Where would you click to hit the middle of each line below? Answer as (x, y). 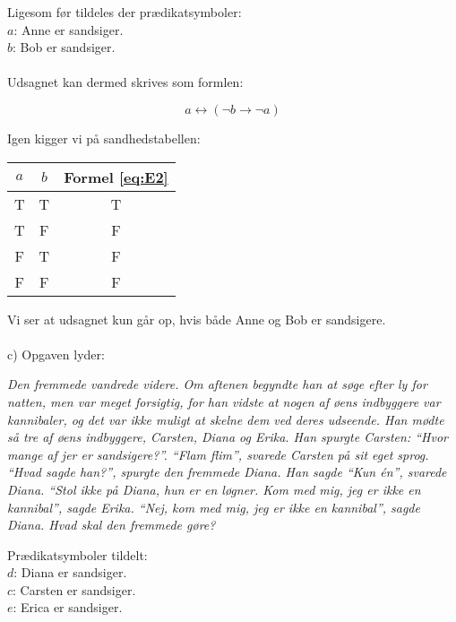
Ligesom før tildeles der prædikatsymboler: (125, 12)
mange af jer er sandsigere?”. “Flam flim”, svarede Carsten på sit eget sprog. (218, 454)
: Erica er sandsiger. (68, 607)
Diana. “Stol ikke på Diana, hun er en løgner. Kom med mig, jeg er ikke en (214, 489)
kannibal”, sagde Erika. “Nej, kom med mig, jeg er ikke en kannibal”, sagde (214, 507)
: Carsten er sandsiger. (74, 589)
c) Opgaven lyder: (56, 354)
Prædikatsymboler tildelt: (77, 554)
